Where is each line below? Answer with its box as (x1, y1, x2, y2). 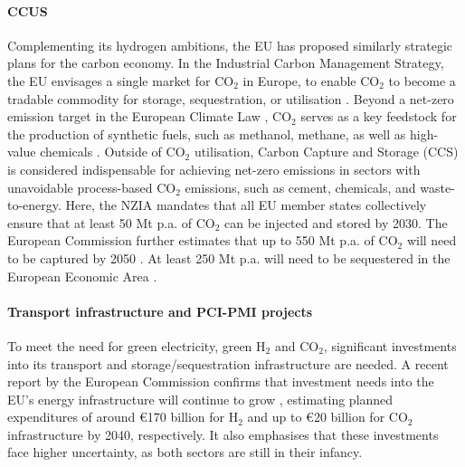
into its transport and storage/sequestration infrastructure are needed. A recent (7, 354, 449, 373)
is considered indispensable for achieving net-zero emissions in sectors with (7, 159, 421, 178)
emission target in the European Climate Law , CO (7, 107, 292, 126)
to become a (388, 71, 456, 90)
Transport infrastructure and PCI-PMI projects (7, 301, 313, 320)
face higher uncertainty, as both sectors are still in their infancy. (7, 443, 363, 462)
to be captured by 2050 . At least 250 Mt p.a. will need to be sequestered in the (7, 248, 451, 267)
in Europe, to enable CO (242, 71, 380, 90)
